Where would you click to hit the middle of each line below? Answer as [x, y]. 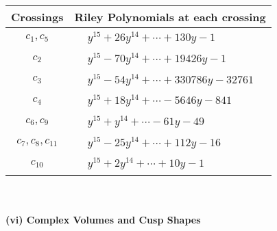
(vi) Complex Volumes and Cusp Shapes [103, 219]
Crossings [37, 17]
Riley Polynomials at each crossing [170, 17]
